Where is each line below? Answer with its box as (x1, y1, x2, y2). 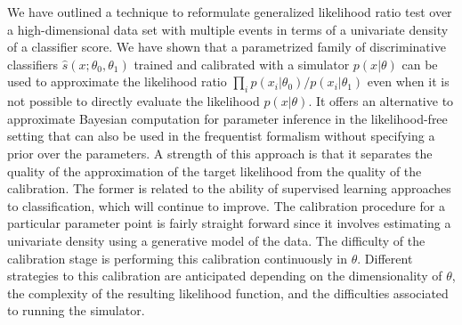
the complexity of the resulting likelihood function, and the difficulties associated (7, 283, 449, 302)
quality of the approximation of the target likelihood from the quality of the (7, 161, 422, 180)
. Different (357, 248, 413, 267)
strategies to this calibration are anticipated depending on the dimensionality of (7, 266, 442, 285)
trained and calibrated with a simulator (134, 54, 350, 73)
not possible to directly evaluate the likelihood (7, 92, 260, 110)
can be (401, 54, 438, 73)
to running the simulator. (7, 301, 145, 320)
